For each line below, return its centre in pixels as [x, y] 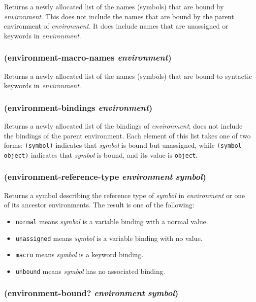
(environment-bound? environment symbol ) [91, 293]
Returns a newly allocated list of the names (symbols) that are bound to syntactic [128, 76]
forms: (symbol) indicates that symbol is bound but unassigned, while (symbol [123, 145]
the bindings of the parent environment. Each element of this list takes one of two [128, 135]
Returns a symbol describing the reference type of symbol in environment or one [125, 195]
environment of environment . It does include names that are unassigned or [116, 26]
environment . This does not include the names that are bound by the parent [119, 16]
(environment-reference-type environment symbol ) [105, 177]
